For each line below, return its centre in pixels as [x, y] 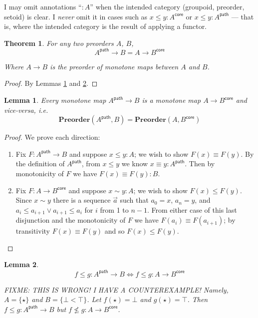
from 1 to [114, 209]
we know [135, 163]
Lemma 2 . [21, 264]
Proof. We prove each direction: [52, 137]
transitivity [33, 231]
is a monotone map [171, 100]
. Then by [200, 163]
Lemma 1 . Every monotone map [55, 100]
